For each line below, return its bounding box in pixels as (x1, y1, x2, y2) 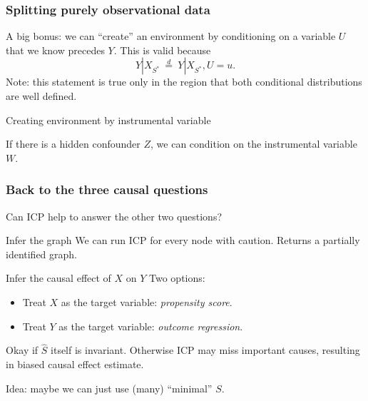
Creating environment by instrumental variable (6, 112, 211, 127)
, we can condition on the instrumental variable (150, 136, 357, 151)
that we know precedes (6, 42, 105, 57)
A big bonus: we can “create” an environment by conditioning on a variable (6, 29, 336, 44)
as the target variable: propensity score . (61, 294, 232, 309)
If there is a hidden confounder (6, 136, 140, 151)
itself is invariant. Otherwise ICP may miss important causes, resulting (51, 342, 360, 357)
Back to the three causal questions (6, 181, 208, 198)
